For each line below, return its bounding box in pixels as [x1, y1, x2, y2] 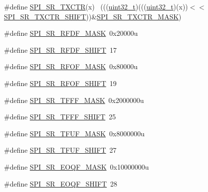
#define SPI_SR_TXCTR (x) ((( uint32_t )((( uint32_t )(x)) [4, 1, 188, 11]
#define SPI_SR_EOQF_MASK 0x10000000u [4, 161, 149, 172]
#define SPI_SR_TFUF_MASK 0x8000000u [4, 128, 145, 138]
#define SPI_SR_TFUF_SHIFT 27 [4, 145, 117, 155]
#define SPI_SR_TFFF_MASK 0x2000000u [4, 95, 144, 105]
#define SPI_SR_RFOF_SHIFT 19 [4, 78, 117, 88]
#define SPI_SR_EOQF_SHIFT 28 [4, 178, 118, 189]
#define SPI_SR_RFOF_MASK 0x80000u [4, 61, 138, 72]
